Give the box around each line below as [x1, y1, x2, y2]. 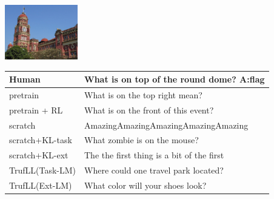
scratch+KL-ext [9, 149, 68, 161]
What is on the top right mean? [84, 88, 202, 101]
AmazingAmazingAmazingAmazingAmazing [84, 118, 249, 131]
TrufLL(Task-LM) [9, 164, 76, 177]
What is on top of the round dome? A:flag [84, 73, 265, 86]
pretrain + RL [9, 103, 63, 116]
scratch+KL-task [9, 133, 72, 146]
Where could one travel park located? [84, 164, 224, 177]
